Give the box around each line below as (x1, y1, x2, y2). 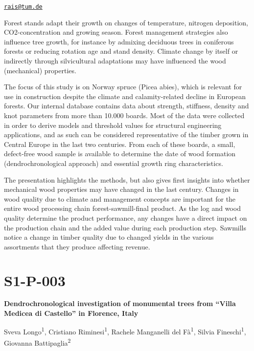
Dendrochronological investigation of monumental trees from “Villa (4, 298, 236, 309)
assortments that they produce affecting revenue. (4, 241, 150, 251)
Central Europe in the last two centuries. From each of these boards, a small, (4, 139, 235, 149)
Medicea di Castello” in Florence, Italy (4, 308, 139, 318)
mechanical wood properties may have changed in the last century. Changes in (4, 184, 239, 194)
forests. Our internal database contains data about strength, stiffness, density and (4, 101, 249, 111)
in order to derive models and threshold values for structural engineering (4, 120, 222, 130)
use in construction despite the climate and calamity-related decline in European (4, 91, 246, 101)
